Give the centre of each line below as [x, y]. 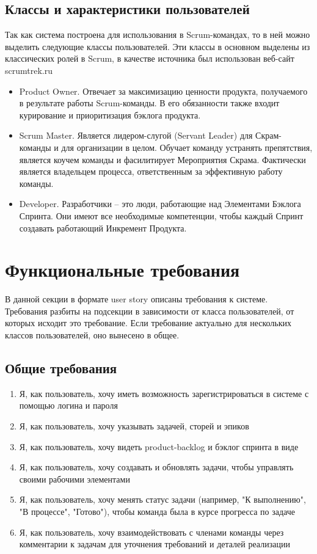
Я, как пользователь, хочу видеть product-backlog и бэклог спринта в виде [159, 446]
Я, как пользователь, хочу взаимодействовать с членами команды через [151, 532]
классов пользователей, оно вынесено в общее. [92, 335]
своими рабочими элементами [75, 479]
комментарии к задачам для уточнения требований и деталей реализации [155, 544]
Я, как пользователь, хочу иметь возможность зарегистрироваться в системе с [164, 393]
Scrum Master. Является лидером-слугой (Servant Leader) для [136, 135]
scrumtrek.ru [29, 70]
